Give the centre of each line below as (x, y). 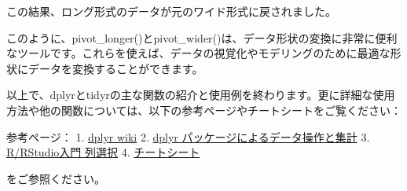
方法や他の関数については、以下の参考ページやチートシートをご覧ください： (204, 110)
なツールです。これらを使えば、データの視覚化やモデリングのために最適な (198, 53)
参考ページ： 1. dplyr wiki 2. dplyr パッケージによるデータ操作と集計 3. (188, 136)
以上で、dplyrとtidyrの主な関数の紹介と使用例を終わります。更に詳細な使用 (201, 95)
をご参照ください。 (56, 178)
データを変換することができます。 (115, 68)
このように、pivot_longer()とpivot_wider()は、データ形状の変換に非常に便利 (202, 37)
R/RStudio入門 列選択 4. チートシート (103, 152)
